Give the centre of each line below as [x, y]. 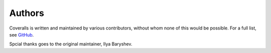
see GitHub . [22, 34]
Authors [27, 13]
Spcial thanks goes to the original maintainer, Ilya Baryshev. [71, 44]
